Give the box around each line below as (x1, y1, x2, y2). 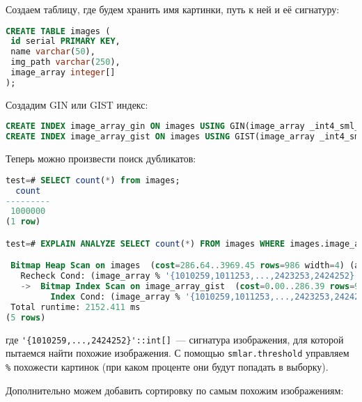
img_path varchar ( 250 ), (10, 57, 120, 68)
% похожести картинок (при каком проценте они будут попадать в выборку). (6, 359, 329, 373)
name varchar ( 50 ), (10, 47, 95, 57)
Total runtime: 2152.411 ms (10, 302, 141, 312)
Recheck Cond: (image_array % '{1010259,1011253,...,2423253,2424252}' (20, 271, 360, 281)
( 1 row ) (6, 217, 41, 227)
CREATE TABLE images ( (6, 26, 111, 36)
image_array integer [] (10, 68, 116, 78)
